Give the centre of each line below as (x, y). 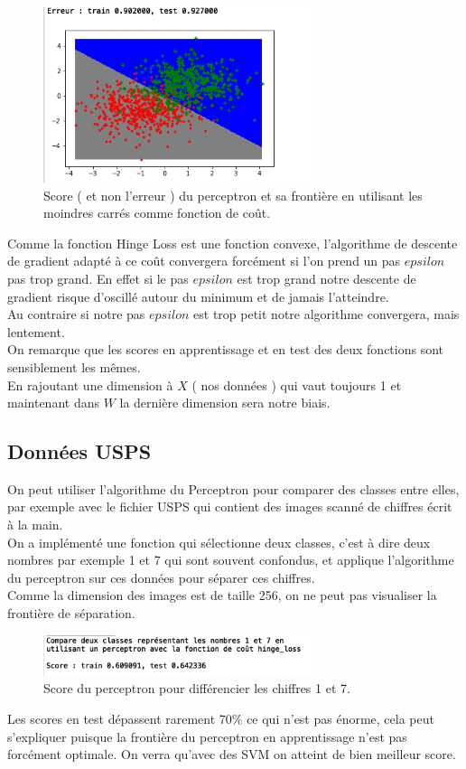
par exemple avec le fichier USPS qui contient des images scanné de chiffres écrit (230, 506)
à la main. (35, 525)
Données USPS (79, 451)
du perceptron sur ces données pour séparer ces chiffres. (161, 577)
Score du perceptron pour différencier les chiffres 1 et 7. (197, 688)
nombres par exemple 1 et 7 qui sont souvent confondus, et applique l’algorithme (231, 560)
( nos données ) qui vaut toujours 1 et (297, 384)
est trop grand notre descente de (326, 278)
